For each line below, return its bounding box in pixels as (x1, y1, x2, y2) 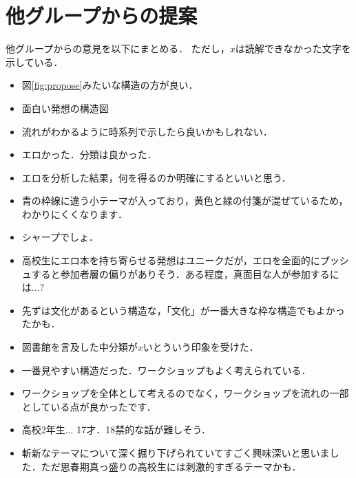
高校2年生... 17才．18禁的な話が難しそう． (21, 422, 211, 437)
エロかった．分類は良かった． (21, 147, 157, 162)
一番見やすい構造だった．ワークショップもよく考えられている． (21, 362, 311, 377)
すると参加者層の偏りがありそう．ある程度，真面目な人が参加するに (31, 266, 339, 281)
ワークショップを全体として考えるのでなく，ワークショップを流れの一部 (21, 386, 349, 400)
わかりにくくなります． (21, 206, 127, 221)
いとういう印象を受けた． (143, 340, 259, 354)
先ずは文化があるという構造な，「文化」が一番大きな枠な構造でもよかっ (21, 303, 345, 317)
